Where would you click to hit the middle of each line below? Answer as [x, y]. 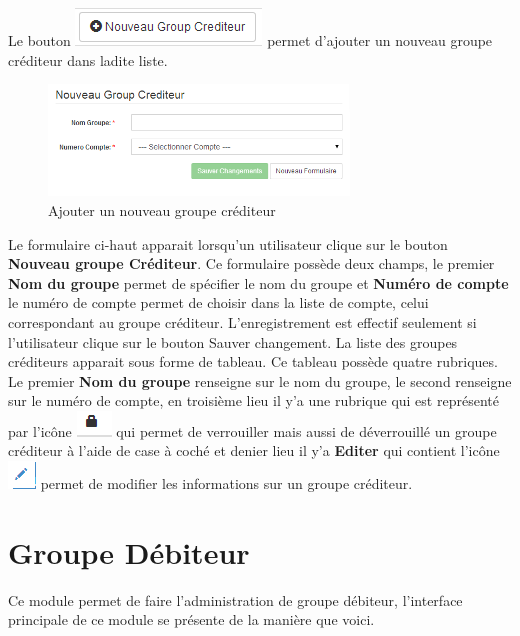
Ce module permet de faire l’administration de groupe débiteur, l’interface [235, 599]
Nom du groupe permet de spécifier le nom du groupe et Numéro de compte [258, 282]
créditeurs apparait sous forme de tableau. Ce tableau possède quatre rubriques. [253, 361]
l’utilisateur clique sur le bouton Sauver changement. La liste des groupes [233, 341]
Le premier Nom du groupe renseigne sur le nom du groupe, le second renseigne [260, 380]
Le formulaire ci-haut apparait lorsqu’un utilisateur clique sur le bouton [228, 243]
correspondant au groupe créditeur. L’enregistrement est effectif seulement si [242, 321]
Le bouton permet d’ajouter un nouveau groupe [250, 40]
